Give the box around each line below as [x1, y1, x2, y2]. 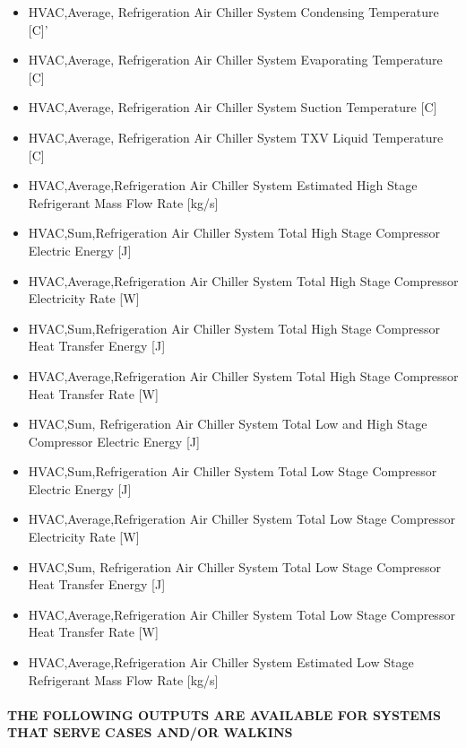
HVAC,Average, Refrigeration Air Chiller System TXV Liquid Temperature [28, 127, 444, 146]
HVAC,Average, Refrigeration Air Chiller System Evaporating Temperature [28, 50, 443, 69]
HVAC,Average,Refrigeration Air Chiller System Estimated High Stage [28, 176, 418, 195]
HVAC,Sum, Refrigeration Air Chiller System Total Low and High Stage [28, 414, 427, 433]
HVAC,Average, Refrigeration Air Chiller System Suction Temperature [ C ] [28, 98, 437, 117]
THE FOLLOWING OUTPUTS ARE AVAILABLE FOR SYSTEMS [7, 705, 441, 724]
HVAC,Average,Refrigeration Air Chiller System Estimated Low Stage [28, 653, 414, 672]
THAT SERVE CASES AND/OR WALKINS [7, 723, 293, 742]
